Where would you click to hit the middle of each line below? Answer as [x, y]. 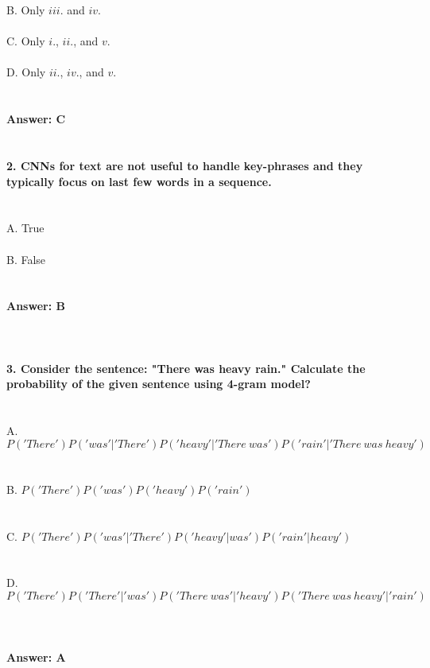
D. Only [26, 72]
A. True [25, 228]
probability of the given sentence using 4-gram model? [159, 384]
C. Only [26, 41]
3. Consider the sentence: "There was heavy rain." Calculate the [186, 368]
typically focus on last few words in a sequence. [139, 181]
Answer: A [36, 656]
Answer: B [36, 306]
